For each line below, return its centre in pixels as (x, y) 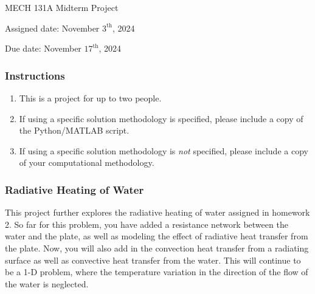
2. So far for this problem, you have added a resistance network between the (147, 224)
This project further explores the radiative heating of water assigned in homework (157, 212)
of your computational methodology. (87, 162)
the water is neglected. (47, 283)
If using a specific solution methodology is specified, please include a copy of (161, 118)
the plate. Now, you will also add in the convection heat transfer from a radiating (157, 248)
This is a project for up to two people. (90, 98)
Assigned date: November (52, 28)
